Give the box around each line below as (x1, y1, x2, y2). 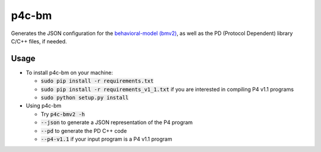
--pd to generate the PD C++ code (40, 127, 127, 134)
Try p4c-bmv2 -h (40, 110, 86, 118)
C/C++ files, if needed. (11, 37, 67, 45)
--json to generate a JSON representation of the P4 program (40, 119, 193, 126)
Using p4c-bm (26, 102, 62, 109)
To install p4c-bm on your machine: (26, 69, 113, 76)
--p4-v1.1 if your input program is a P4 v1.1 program (40, 135, 172, 142)
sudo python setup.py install (40, 94, 129, 101)
